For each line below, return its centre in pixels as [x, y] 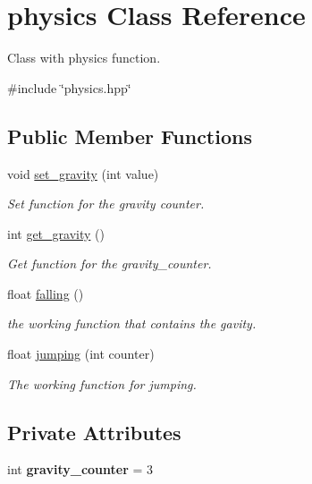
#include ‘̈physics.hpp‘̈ [69, 87]
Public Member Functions [130, 136]
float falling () [46, 293]
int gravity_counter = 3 [80, 469]
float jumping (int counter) [81, 354]
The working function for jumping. [102, 383]
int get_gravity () [56, 233]
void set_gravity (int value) [83, 173]
